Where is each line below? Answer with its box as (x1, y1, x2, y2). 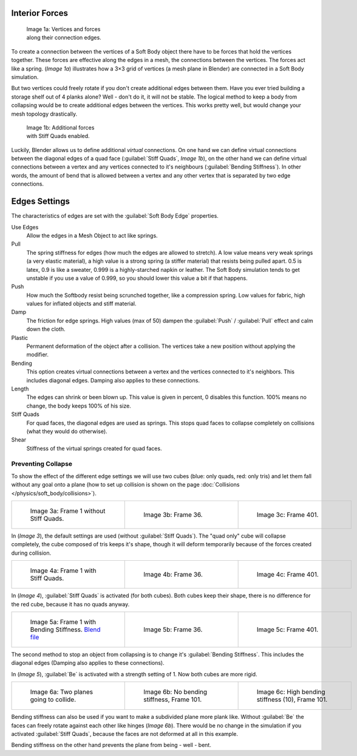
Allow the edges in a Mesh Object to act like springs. (26, 232, 158, 239)
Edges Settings (11, 196, 70, 207)
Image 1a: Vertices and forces (26, 26, 101, 33)
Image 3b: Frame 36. (143, 511, 203, 519)
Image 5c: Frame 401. (256, 625, 319, 634)
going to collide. (30, 695, 76, 704)
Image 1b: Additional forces (26, 123, 95, 131)
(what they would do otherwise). (26, 428, 107, 435)
